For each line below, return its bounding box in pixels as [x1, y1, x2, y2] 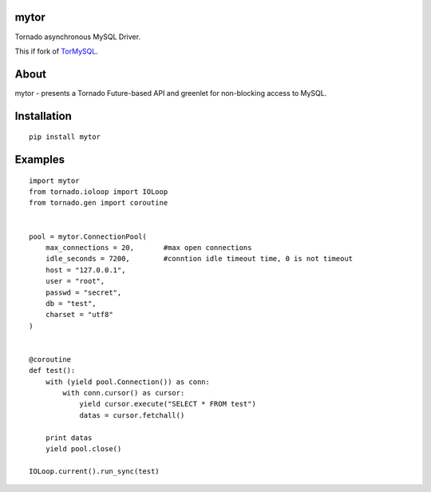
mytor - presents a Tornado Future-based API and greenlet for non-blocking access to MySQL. [14, 88, 327, 97]
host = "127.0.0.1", [45, 265, 126, 275]
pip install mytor [29, 133, 101, 141]
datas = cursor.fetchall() [79, 411, 185, 419]
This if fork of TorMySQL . [14, 46, 99, 56]
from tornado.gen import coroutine [29, 198, 168, 208]
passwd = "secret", [45, 288, 122, 297]
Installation [14, 109, 72, 123]
